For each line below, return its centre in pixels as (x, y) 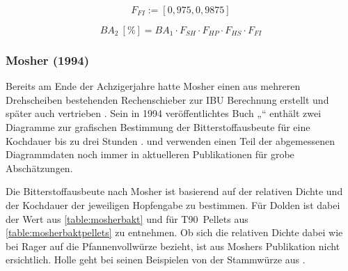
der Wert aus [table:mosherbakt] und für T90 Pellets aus (127, 218)
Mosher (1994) (48, 60)
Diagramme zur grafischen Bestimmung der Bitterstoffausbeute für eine (158, 127)
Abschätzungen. (39, 168)
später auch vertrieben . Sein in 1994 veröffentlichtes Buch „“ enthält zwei (164, 113)
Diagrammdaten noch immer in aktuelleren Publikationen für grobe (150, 154)
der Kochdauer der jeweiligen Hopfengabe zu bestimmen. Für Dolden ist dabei (173, 204)
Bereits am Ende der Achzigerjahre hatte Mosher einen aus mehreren (153, 86)
